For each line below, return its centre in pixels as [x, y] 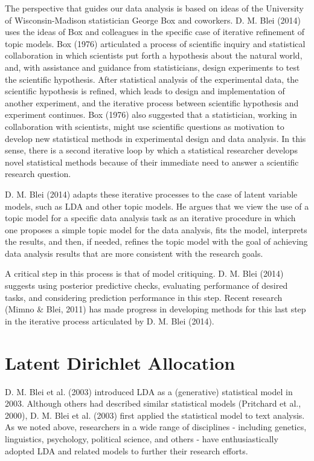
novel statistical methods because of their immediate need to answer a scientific [152, 162]
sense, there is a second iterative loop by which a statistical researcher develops [151, 150]
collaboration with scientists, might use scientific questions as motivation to [145, 126]
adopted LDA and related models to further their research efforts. [127, 450]
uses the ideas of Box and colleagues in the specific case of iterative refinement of [155, 32]
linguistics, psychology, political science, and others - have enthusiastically [142, 438]
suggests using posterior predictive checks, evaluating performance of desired [146, 285]
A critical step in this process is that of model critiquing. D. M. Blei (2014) [144, 273]
